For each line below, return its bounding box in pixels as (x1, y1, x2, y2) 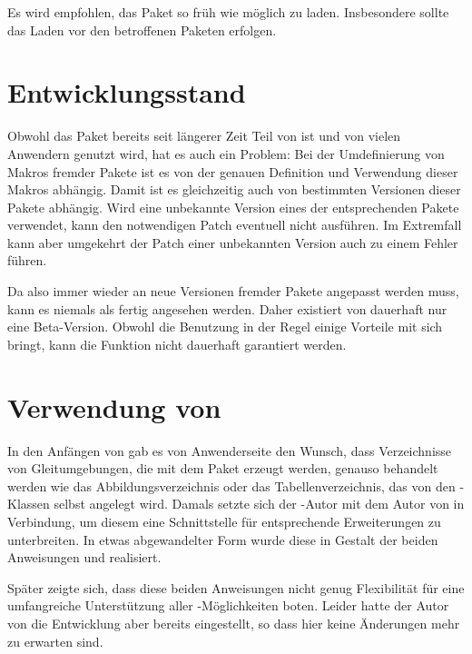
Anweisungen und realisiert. (7, 548, 162, 567)
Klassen (7, 494, 50, 513)
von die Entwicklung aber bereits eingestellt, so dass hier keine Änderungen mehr (7, 613, 460, 632)
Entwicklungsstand (7, 74, 246, 111)
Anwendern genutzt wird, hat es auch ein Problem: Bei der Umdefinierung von (7, 144, 445, 163)
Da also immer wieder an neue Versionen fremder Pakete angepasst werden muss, (7, 282, 459, 301)
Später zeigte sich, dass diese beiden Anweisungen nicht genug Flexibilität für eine (7, 578, 465, 597)
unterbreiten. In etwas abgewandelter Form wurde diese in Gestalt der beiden (7, 530, 438, 549)
